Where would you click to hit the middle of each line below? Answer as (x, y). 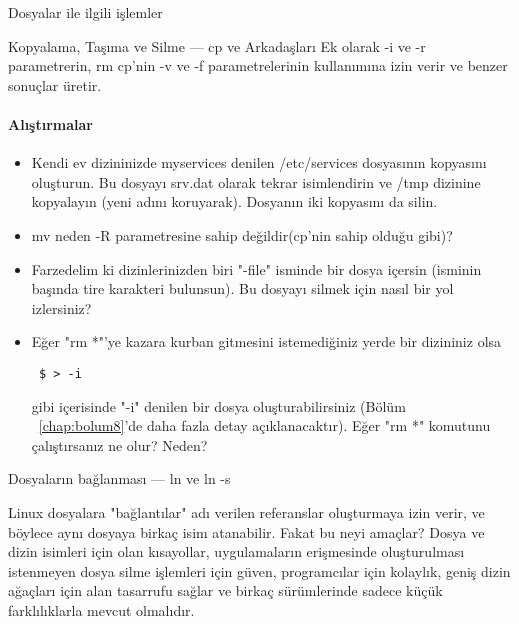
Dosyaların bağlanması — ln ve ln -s (119, 478)
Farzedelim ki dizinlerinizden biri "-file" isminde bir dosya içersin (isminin (256, 268)
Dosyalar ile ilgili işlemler (85, 12)
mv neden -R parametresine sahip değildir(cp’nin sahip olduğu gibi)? (242, 234)
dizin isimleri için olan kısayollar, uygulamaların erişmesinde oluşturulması (236, 551)
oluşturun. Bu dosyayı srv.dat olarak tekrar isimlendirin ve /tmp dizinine (256, 181)
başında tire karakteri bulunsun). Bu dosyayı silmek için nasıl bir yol (242, 288)
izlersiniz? (61, 307)
